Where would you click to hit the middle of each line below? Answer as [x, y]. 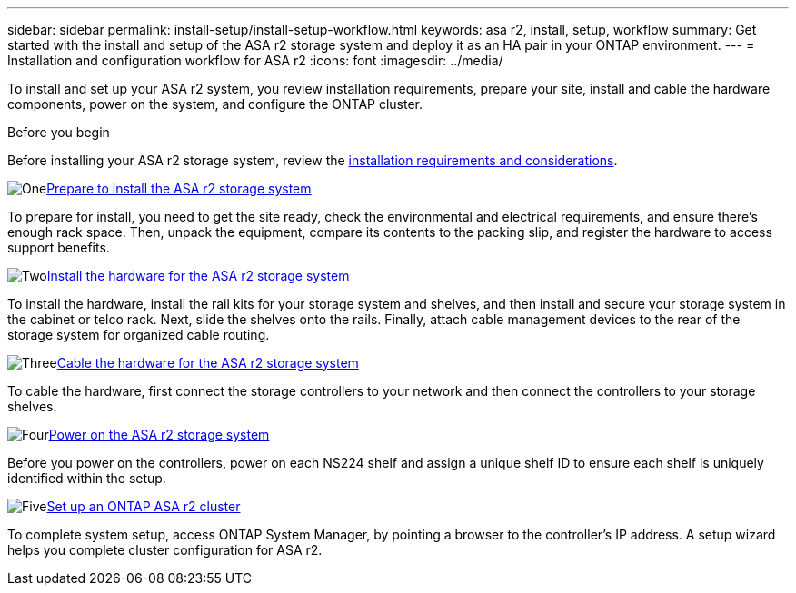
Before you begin [59, 132]
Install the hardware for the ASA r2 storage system [198, 276]
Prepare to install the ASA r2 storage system [179, 188]
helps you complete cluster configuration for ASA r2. [165, 550]
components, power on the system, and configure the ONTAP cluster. [215, 104]
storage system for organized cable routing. [139, 335]
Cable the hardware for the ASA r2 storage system [208, 363]
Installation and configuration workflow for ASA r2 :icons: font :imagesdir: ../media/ [255, 60]
